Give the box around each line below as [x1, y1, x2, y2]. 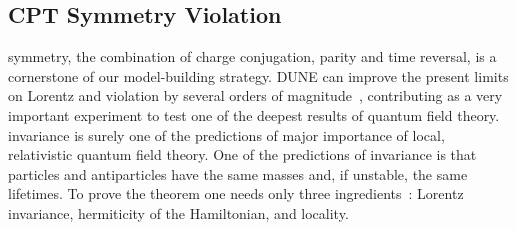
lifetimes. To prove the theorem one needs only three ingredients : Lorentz [8, 183, 464, 204]
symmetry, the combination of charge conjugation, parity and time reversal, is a [8, 46, 497, 67]
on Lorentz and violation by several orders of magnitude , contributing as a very [8, 85, 503, 106]
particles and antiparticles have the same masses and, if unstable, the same [8, 163, 468, 184]
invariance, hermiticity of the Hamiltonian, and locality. [8, 202, 349, 223]
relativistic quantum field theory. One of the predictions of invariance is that [8, 144, 477, 165]
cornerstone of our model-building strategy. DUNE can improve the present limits [8, 65, 509, 86]
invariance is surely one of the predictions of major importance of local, [8, 124, 445, 145]
